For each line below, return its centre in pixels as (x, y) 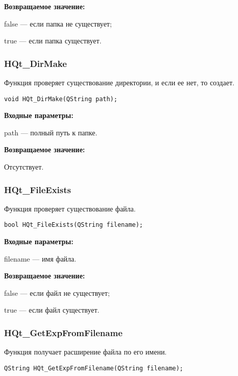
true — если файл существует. (52, 310)
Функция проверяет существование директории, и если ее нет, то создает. (119, 82)
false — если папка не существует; (58, 23)
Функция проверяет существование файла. (70, 208)
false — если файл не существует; (57, 292)
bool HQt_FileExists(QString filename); (74, 225)
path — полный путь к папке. (51, 132)
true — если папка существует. (53, 41)
